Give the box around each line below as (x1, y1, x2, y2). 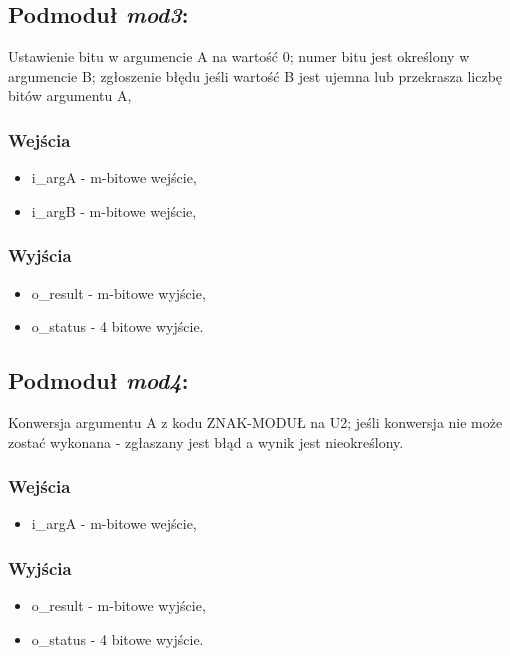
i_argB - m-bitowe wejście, (31, 200, 197, 221)
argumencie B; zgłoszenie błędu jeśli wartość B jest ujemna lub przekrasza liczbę (8, 65, 503, 86)
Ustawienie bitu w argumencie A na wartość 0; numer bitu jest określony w (8, 46, 470, 67)
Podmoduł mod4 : (8, 365, 189, 396)
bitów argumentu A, (8, 85, 132, 106)
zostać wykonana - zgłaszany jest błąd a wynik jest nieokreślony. (8, 431, 404, 452)
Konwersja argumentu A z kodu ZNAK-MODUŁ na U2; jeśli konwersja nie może (8, 412, 503, 432)
